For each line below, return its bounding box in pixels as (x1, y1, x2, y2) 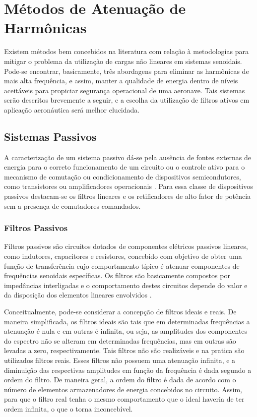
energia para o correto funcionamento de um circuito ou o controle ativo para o (4, 162, 245, 172)
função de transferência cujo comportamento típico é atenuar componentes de (4, 260, 240, 271)
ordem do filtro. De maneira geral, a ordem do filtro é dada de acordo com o (4, 374, 236, 385)
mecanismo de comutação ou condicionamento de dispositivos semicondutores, (4, 171, 241, 181)
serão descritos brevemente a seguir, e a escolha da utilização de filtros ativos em (4, 95, 250, 105)
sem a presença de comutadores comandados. (4, 200, 141, 211)
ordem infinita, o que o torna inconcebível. (4, 403, 133, 414)
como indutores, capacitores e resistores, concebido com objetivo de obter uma (4, 251, 242, 261)
